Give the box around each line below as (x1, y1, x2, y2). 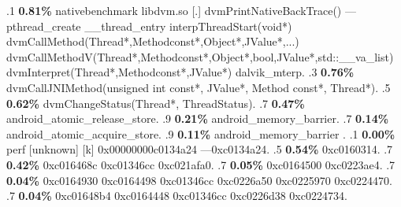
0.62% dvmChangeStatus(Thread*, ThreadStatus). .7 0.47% (6, 94, 305, 111)
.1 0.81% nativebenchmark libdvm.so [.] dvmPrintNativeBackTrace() (6, 2, 342, 18)
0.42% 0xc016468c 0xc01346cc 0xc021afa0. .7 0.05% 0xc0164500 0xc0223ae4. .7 (6, 156, 395, 172)
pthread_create (6, 17, 81, 34)
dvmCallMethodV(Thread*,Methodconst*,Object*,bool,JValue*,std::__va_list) (6, 48, 394, 65)
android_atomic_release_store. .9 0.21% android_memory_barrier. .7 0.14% (6, 110, 389, 127)
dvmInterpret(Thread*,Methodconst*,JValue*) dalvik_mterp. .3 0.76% (6, 64, 355, 80)
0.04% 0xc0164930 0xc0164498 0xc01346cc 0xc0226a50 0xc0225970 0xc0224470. (6, 172, 392, 188)
